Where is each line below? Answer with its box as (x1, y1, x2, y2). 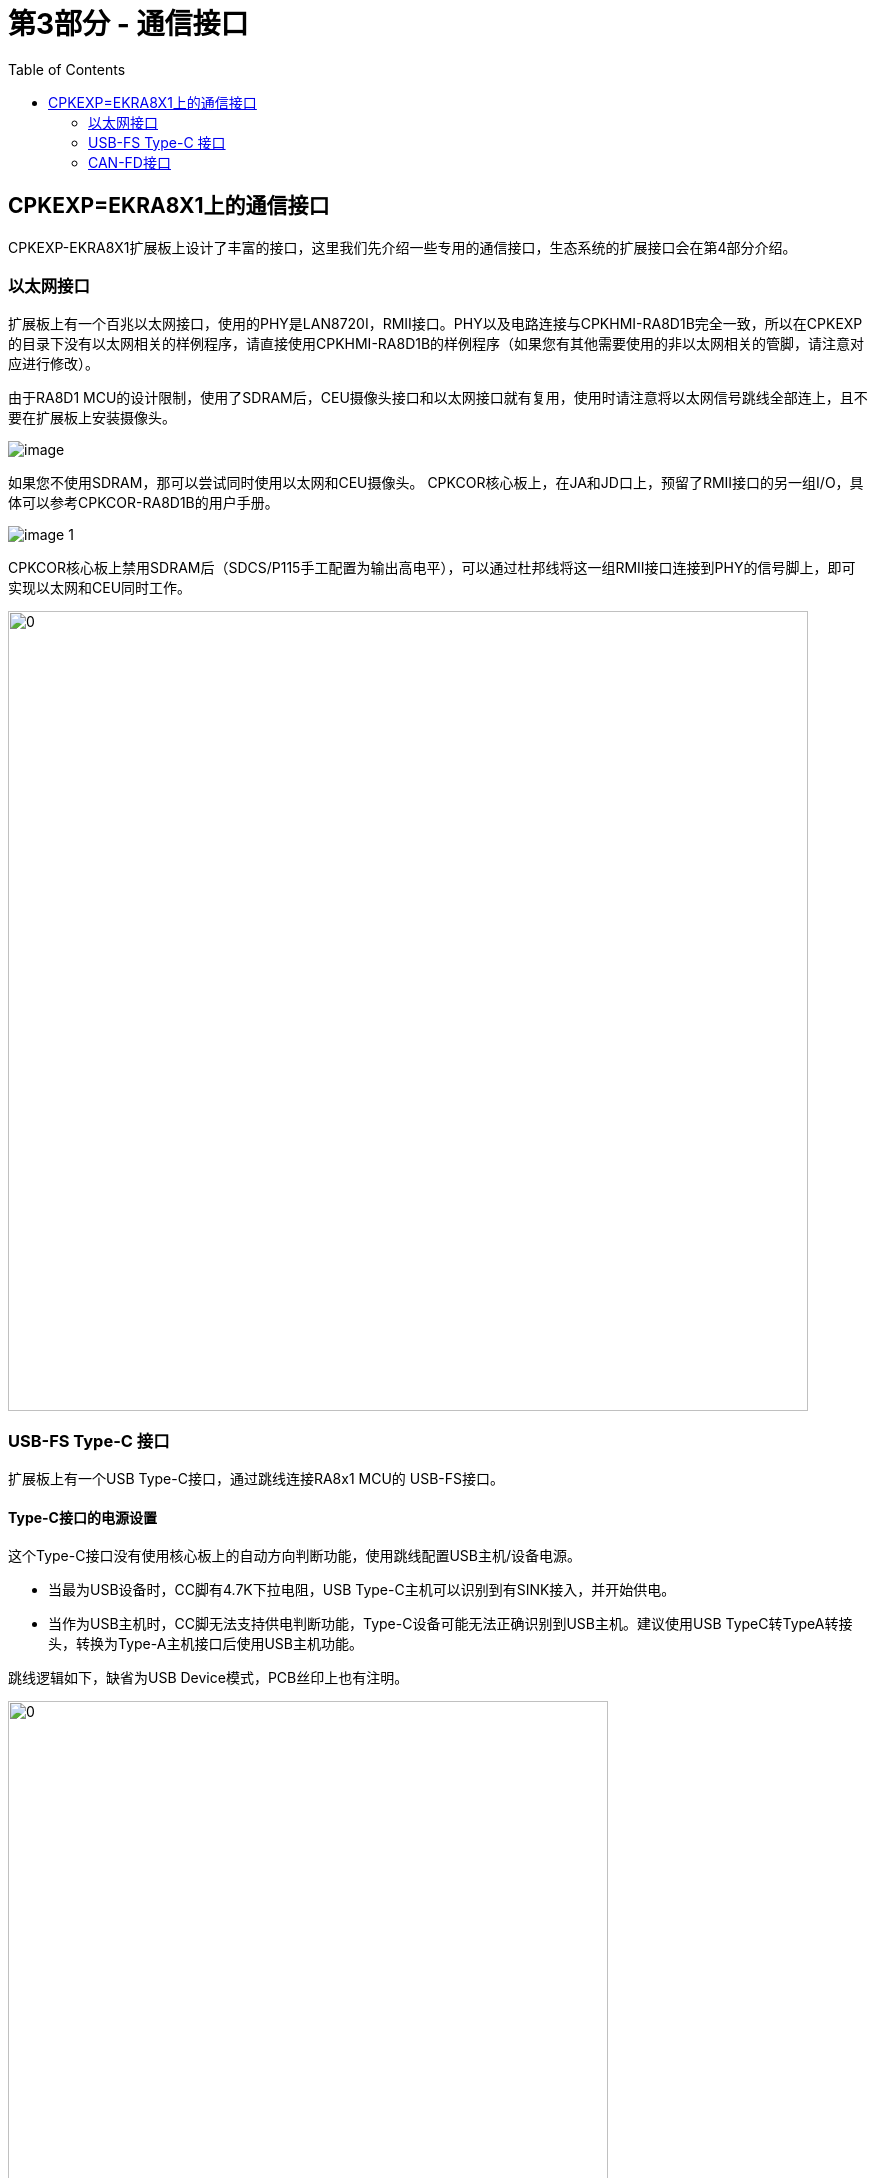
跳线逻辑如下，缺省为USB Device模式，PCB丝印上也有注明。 (8, 1669, 409, 1687)
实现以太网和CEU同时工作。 (8, 579, 192, 597)
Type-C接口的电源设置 (8, 1508, 157, 1526)
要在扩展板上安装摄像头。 (8, 409, 176, 427)
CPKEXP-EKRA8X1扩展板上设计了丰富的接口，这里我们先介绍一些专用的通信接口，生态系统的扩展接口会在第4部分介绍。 (8, 238, 797, 256)
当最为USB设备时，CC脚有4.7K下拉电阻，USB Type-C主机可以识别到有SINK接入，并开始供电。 (48, 1581, 676, 1599)
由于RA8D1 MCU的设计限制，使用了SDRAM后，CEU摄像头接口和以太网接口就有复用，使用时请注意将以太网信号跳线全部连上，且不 (8, 389, 868, 407)
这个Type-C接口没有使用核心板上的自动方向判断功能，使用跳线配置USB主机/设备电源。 (8, 1547, 582, 1565)
